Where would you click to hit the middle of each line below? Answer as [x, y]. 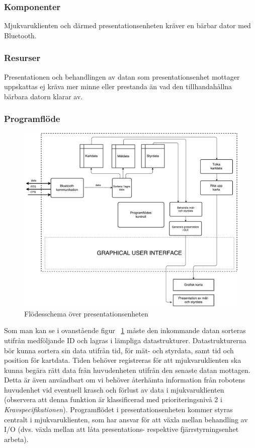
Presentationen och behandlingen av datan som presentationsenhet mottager [122, 76]
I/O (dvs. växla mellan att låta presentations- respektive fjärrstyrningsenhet [121, 429]
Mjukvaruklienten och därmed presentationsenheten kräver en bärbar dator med [127, 25]
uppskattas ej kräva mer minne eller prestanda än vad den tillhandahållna [118, 86]
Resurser [22, 58]
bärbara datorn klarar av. [44, 96]
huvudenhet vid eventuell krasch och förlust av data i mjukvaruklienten [114, 389]
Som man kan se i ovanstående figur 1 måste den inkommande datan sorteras [125, 330]
